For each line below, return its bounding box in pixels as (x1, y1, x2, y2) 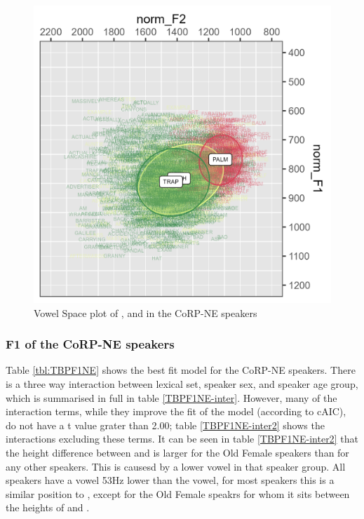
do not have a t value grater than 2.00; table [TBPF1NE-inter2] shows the (6, 417, 325, 432)
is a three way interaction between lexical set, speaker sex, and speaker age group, (6, 377, 358, 391)
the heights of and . (6, 500, 90, 515)
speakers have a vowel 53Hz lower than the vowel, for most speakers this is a (6, 473, 335, 487)
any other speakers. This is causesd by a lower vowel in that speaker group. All (6, 459, 346, 473)
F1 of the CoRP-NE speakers (6, 335, 175, 353)
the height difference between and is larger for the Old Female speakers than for (6, 445, 349, 459)
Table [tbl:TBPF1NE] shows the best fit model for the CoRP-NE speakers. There (6, 363, 356, 377)
